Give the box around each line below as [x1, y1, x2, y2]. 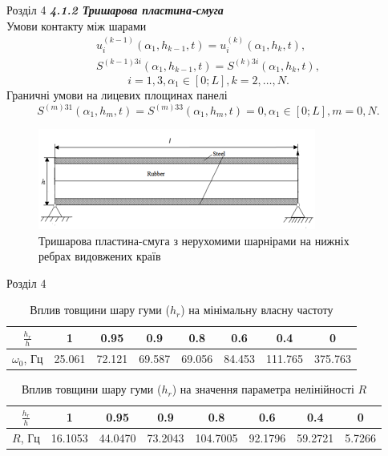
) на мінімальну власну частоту [180, 301, 333, 318]
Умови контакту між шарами [6, 17, 147, 34]
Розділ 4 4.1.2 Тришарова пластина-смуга [6, 2, 224, 18]
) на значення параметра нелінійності [172, 381, 354, 397]
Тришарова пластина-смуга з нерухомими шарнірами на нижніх [38, 232, 350, 248]
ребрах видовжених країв [38, 248, 161, 264]
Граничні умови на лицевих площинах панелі [6, 86, 228, 103]
